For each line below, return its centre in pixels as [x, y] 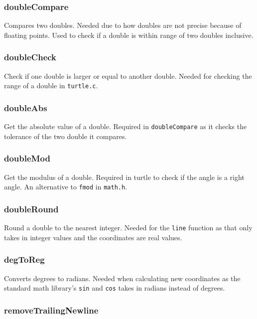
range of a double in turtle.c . [51, 85]
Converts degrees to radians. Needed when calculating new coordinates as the [122, 278]
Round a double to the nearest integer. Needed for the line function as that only [128, 228]
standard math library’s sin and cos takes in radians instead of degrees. [115, 288]
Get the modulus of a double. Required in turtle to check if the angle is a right [124, 177]
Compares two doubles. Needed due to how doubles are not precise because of [123, 25]
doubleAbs [26, 107]
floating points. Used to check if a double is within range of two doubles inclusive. [129, 35]
